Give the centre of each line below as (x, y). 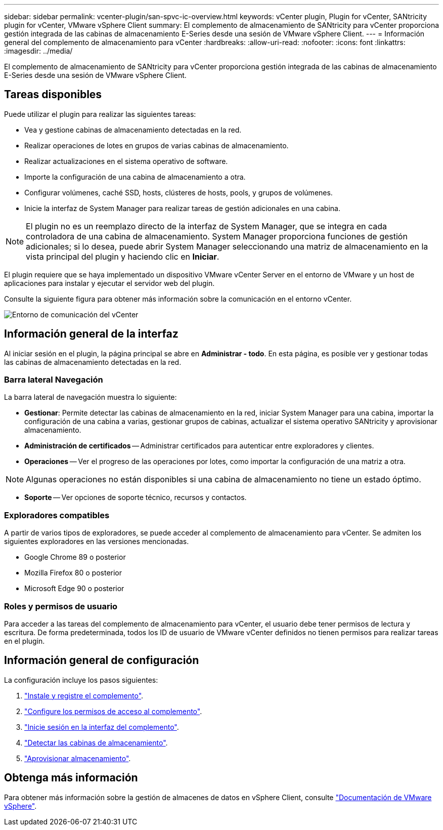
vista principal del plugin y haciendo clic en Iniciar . (123, 256)
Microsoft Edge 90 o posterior (74, 589)
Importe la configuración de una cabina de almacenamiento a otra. (135, 177)
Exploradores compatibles (57, 515)
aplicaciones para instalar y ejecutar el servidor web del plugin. (109, 283)
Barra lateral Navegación (54, 380)
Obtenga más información (71, 778)
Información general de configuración (102, 660)
